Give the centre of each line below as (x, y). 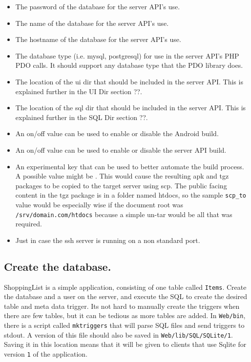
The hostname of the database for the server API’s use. (98, 39)
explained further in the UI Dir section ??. (79, 91)
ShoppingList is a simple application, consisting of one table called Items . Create (125, 287)
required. (29, 224)
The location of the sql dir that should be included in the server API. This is (131, 108)
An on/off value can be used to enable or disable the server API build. (121, 150)
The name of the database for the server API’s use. (92, 23)
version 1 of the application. (46, 354)
